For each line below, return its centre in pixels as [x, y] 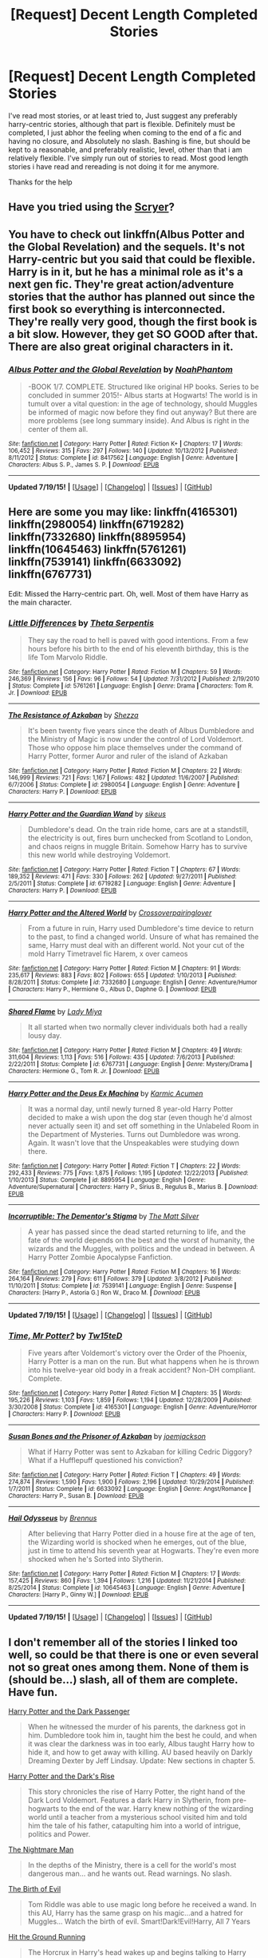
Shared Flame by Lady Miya [55, 1012]
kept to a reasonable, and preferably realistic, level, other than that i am [125, 149]
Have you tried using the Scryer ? [92, 207]
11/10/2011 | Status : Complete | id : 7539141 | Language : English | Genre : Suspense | [122, 1286]
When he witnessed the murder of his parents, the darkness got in [136, 1727]
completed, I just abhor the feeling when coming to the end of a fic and [125, 133]
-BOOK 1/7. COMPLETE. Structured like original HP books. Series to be [143, 387]
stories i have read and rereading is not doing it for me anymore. [114, 166]
